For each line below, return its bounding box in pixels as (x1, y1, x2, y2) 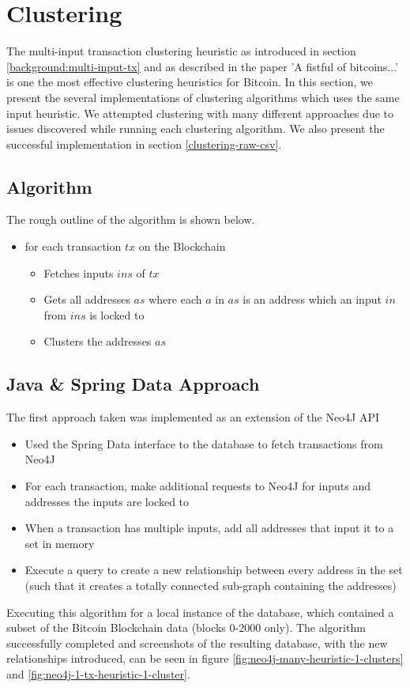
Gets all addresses (43, 291, 130, 308)
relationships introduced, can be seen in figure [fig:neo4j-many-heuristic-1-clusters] (6, 650, 404, 667)
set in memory (24, 535, 95, 551)
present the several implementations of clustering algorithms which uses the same (6, 89, 400, 105)
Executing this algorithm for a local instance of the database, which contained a (6, 603, 394, 620)
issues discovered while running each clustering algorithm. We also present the (6, 120, 385, 137)
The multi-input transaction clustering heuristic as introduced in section (6, 43, 356, 59)
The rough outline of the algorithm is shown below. (6, 211, 255, 228)
